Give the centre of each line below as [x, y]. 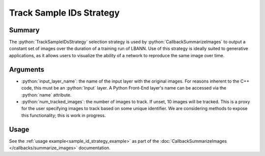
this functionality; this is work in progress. [64, 115]
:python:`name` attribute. [46, 95]
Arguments [27, 69]
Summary [24, 30]
